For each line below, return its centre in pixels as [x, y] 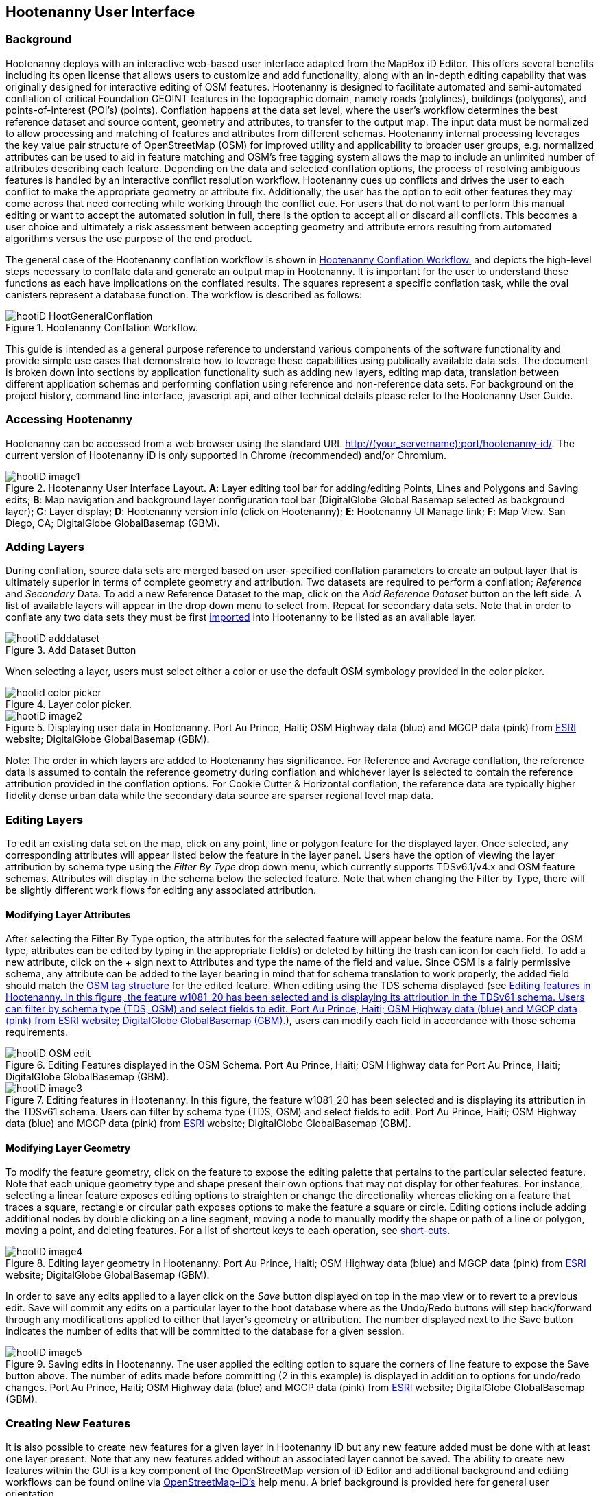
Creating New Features [68, 1423]
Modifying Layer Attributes [68, 914]
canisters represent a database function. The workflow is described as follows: [184, 294]
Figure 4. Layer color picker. [69, 704]
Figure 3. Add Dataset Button [71, 650]
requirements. [37, 1032]
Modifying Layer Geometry [68, 1148]
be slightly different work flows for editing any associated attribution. [161, 890]
